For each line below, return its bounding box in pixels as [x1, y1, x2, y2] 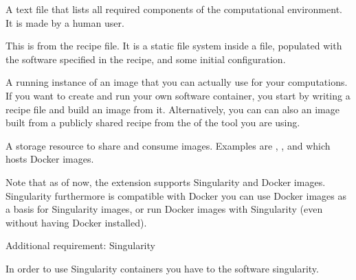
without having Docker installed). [5, 215, 147, 229]
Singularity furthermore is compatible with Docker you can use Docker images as [5, 188, 346, 202]
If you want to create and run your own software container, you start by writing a [5, 88, 351, 102]
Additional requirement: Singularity [5, 238, 155, 253]
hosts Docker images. [5, 152, 94, 166]
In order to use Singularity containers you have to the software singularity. [5, 261, 319, 275]
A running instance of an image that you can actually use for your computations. [5, 75, 348, 89]
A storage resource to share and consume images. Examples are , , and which [5, 138, 331, 152]
